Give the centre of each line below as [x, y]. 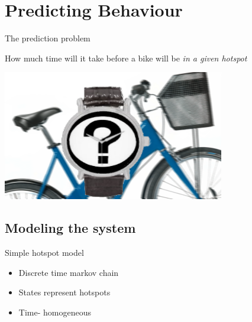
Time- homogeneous [55, 312]
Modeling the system [70, 228]
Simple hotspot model [44, 253]
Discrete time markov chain [69, 272]
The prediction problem [48, 38]
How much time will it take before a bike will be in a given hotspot [126, 58]
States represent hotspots [64, 292]
